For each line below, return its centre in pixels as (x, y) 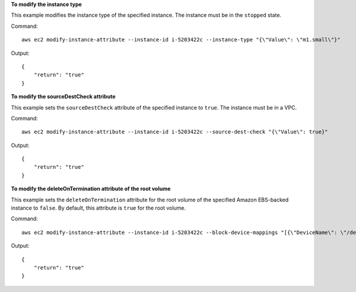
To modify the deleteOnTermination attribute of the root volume (91, 189)
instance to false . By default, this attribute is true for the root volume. (98, 208)
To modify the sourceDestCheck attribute (63, 97)
